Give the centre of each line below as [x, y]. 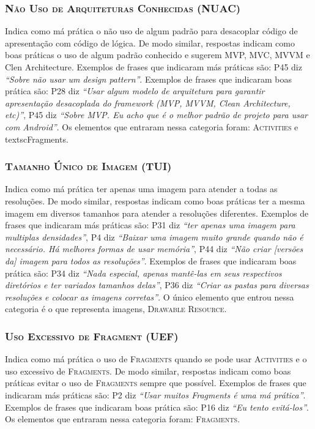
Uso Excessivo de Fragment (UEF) [92, 336]
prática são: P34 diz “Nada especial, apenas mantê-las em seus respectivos [143, 273]
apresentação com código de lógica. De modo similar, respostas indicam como [150, 43]
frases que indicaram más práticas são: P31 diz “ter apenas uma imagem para [150, 225]
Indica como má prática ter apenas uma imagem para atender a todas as [141, 189]
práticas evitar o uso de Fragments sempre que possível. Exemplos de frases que [156, 383]
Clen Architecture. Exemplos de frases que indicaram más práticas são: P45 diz [154, 67]
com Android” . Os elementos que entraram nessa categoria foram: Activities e [152, 126]
